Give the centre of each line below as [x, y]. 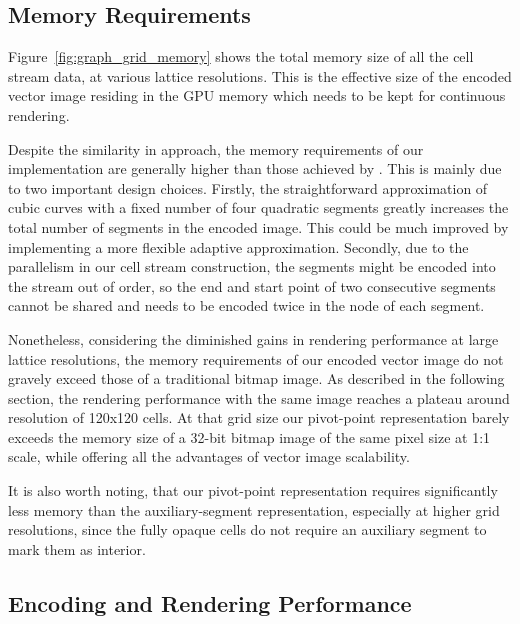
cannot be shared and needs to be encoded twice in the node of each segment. [246, 305]
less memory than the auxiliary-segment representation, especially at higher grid [254, 509]
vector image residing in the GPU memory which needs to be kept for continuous [257, 95]
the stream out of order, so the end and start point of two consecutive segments [252, 285]
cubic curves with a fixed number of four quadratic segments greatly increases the [258, 207]
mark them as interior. [77, 548]
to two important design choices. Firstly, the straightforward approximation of [248, 187]
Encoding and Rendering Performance [210, 602]
